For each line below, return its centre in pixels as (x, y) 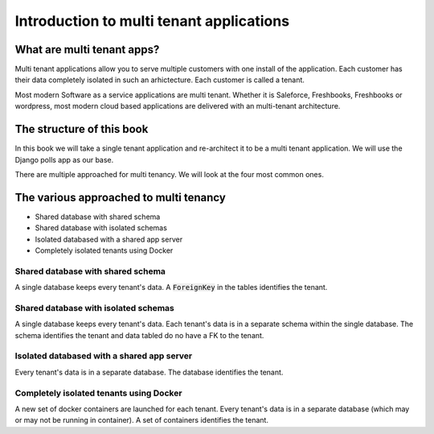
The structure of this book (82, 129)
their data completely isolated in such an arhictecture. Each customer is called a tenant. (160, 80)
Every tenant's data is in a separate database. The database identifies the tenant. (149, 372)
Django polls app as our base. (64, 159)
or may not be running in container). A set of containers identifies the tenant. (142, 420)
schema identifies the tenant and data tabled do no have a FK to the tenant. (139, 335)
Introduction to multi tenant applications (152, 21)
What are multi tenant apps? (87, 50)
